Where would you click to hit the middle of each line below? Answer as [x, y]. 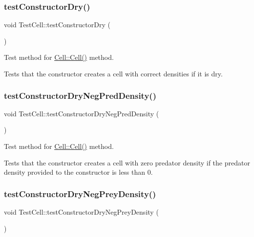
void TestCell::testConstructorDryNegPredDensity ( [82, 113]
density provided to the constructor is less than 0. [78, 172]
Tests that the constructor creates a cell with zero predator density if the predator [127, 162]
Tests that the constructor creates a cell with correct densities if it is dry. [113, 73]
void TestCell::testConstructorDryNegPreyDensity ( [81, 212]
